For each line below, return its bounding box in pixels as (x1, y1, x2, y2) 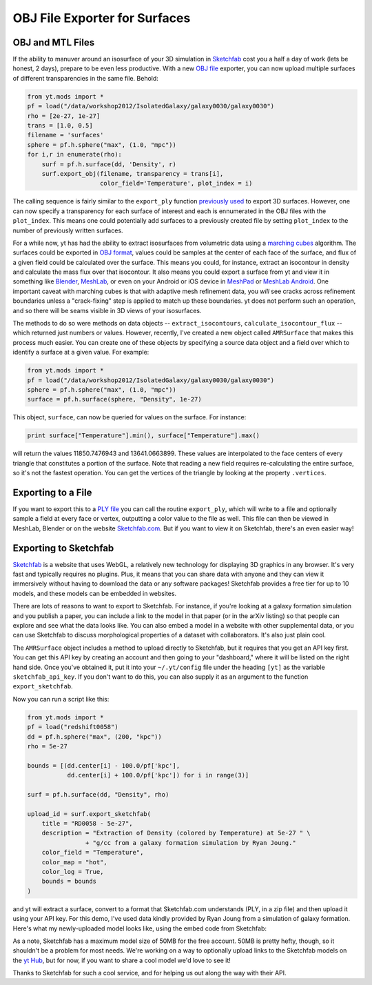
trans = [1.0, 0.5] (27, 121, 93, 129)
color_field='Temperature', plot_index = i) (100, 179, 253, 188)
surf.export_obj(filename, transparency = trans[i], (41, 170, 224, 177)
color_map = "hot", (41, 858, 108, 866)
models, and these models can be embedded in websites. (12, 589, 177, 597)
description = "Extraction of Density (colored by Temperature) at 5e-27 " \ (41, 829, 311, 837)
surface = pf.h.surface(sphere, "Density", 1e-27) (27, 395, 203, 404)
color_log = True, (41, 868, 104, 875)
